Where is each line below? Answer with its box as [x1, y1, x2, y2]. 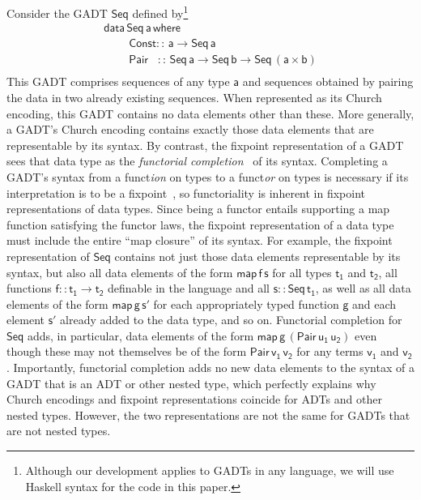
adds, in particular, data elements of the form [27, 327, 254, 344]
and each [352, 295, 397, 312]
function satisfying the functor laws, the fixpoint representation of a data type [6, 216, 394, 233]
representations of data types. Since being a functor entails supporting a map [6, 200, 390, 217]
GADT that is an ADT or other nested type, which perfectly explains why [6, 374, 376, 391]
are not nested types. [6, 422, 111, 439]
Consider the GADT [6, 4, 108, 21]
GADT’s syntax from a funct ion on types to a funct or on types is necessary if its [6, 168, 409, 185]
